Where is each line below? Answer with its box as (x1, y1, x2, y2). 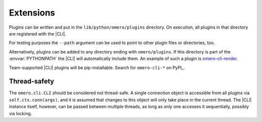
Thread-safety (9, 77, 54, 86)
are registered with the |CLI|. (9, 31, 66, 36)
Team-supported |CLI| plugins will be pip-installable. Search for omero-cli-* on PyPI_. (9, 65, 185, 70)
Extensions (9, 7, 55, 18)
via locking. (9, 110, 32, 116)
